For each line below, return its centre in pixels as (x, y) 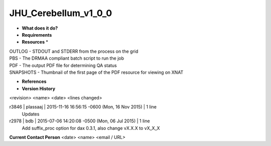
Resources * (35, 42)
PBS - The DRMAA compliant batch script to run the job (67, 58)
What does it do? (40, 28)
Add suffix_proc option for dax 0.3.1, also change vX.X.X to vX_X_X (91, 128)
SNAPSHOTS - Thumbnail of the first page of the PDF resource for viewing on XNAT (96, 72)
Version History (38, 88)
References (34, 82)
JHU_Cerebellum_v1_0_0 (61, 13)
